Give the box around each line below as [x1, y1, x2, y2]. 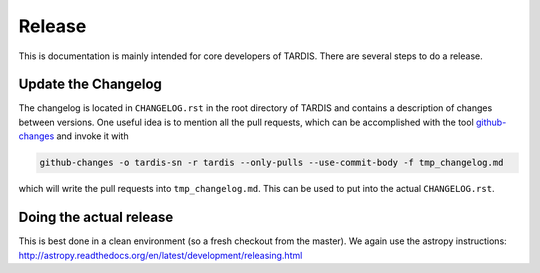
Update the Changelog [18, 76, 162, 93]
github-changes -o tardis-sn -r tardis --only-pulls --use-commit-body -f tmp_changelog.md [39, 157, 504, 169]
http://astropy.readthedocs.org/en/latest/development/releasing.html [18, 249, 303, 261]
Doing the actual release [18, 209, 174, 226]
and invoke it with [56, 130, 129, 142]
